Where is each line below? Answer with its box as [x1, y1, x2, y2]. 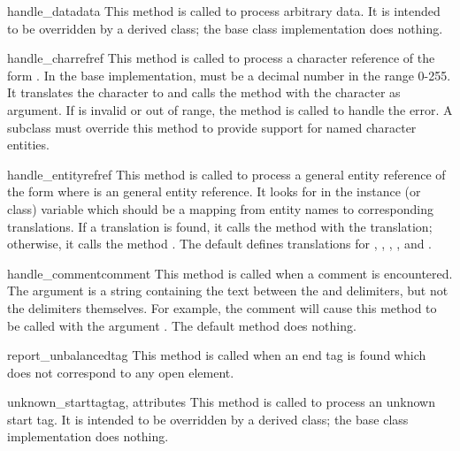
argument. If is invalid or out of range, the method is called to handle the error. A [7, 100, 453, 118]
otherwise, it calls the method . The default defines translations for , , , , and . [7, 234, 433, 253]
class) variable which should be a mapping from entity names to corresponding [7, 199, 433, 218]
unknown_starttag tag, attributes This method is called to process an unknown [7, 393, 436, 411]
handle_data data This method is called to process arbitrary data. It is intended [7, 2, 441, 19]
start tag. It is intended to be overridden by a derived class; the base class [7, 409, 409, 428]
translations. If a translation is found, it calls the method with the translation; [7, 217, 433, 235]
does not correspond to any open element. [7, 363, 234, 381]
